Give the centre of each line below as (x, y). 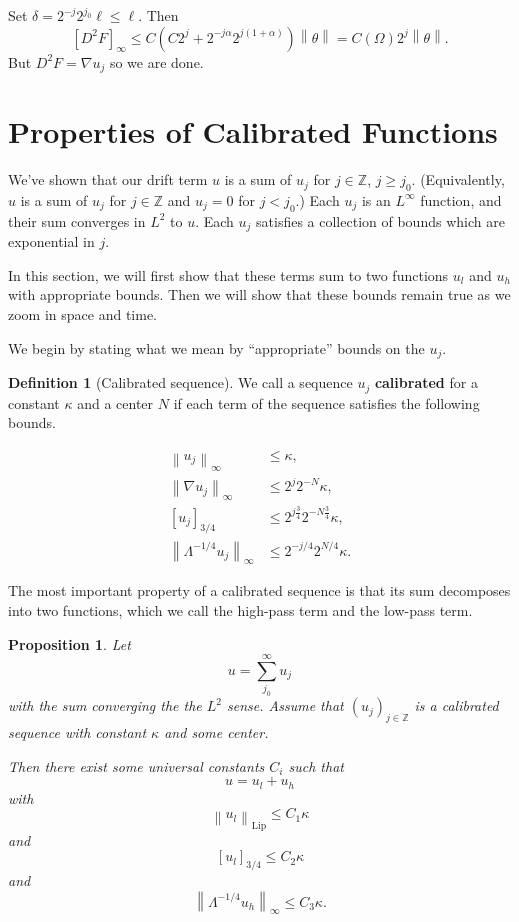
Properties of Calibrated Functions (253, 131)
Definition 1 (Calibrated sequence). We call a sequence (180, 382)
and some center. (216, 731)
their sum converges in (77, 220)
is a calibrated (456, 705)
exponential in (51, 241)
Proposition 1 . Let (69, 643)
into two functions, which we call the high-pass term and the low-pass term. (240, 609)
